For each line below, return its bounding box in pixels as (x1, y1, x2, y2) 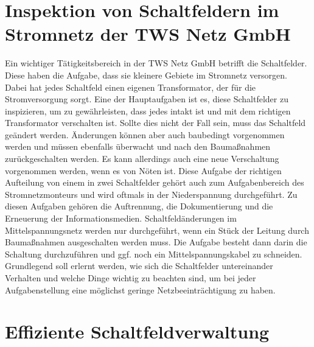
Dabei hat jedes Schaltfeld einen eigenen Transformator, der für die (5, 80, 256, 93)
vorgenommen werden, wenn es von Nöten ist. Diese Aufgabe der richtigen (5, 164, 282, 177)
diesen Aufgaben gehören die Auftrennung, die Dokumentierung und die (5, 200, 273, 212)
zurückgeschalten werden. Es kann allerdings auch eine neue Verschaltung (5, 152, 279, 165)
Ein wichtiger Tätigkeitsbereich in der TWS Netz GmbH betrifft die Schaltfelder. (5, 57, 307, 69)
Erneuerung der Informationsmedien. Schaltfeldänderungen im (5, 212, 237, 225)
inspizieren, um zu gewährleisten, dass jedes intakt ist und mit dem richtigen (5, 104, 291, 117)
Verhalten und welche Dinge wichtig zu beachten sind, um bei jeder (5, 272, 256, 284)
